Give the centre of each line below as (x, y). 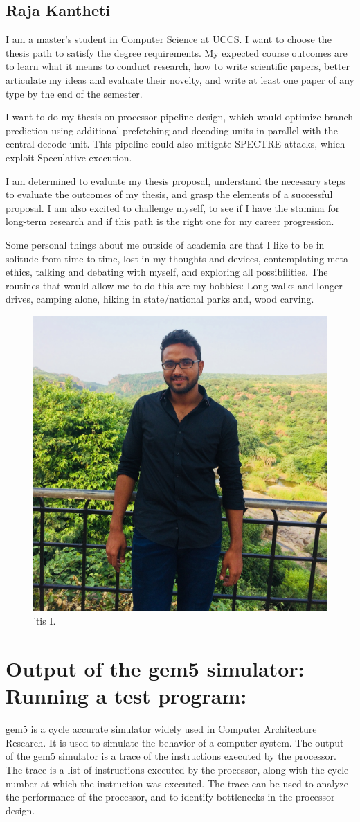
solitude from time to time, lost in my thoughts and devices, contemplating (165, 258)
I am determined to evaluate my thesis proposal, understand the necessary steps (175, 180)
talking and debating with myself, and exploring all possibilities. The (182, 272)
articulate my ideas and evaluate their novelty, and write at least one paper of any (180, 79)
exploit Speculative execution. (69, 157)
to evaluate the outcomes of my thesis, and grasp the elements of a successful (169, 194)
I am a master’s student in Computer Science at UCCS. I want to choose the (169, 39)
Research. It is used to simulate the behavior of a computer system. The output (175, 742)
